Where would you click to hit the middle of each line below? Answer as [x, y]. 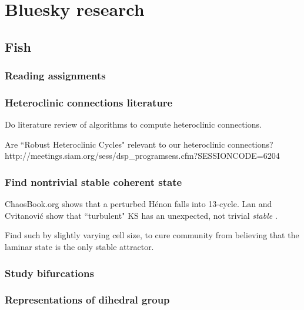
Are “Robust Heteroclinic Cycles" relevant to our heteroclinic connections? [139, 144]
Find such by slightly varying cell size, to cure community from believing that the [152, 235]
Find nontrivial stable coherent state [93, 181]
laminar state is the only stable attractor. [79, 246]
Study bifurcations [49, 273]
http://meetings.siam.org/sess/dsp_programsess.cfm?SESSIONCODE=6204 [142, 156]
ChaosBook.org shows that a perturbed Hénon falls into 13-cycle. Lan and [138, 204]
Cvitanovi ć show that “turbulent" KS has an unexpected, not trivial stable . [141, 215]
